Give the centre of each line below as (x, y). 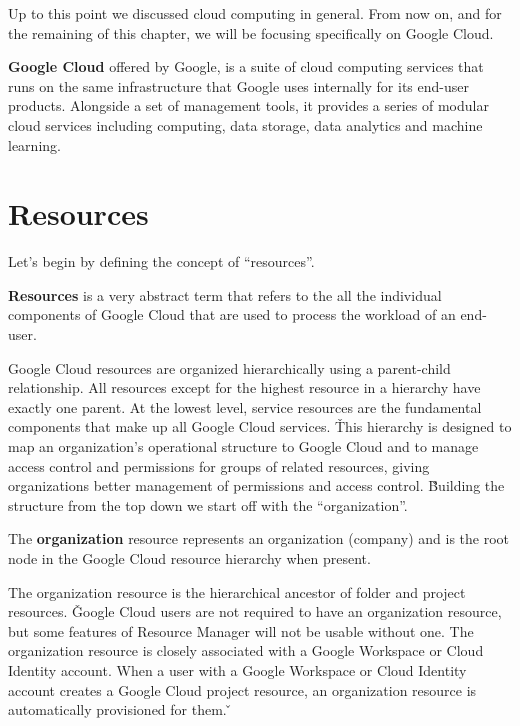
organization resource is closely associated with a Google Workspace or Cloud (246, 650)
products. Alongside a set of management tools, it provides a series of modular (248, 105)
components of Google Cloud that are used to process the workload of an (232, 314)
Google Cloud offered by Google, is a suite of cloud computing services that (246, 66)
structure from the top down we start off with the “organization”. (208, 504)
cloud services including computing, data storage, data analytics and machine (245, 124)
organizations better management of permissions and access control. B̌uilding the (256, 485)
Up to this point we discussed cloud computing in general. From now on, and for (255, 13)
